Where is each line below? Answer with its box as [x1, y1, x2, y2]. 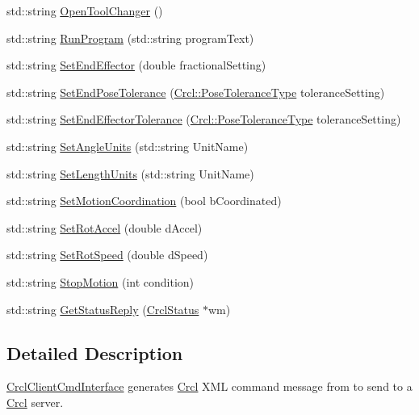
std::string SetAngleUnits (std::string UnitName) [6, 137, 249, 154]
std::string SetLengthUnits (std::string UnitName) [6, 165, 254, 182]
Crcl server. [6, 393, 64, 410]
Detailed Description [6, 340, 183, 365]
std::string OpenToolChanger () [6, 2, 163, 19]
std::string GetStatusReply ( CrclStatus [6, 300, 199, 317]
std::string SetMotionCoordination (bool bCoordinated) [6, 192, 282, 209]
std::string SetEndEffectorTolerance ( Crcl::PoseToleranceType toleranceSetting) [6, 111, 401, 128]
